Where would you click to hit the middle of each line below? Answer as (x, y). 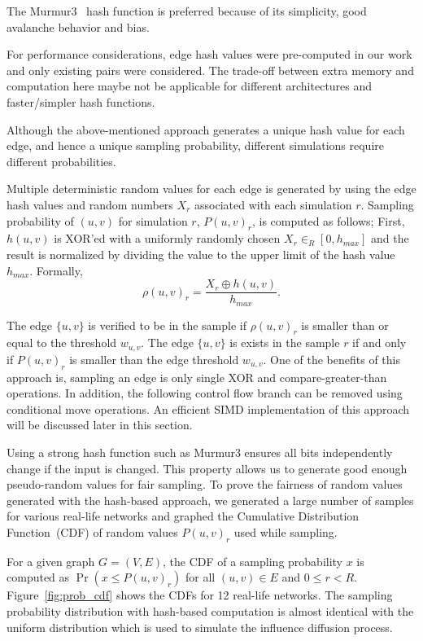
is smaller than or (345, 325)
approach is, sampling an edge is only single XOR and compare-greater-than (197, 377)
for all (201, 577)
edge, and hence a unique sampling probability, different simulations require (195, 145)
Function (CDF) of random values (92, 532)
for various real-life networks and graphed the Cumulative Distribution (183, 516)
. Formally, (56, 270)
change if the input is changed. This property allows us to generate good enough (207, 468)
